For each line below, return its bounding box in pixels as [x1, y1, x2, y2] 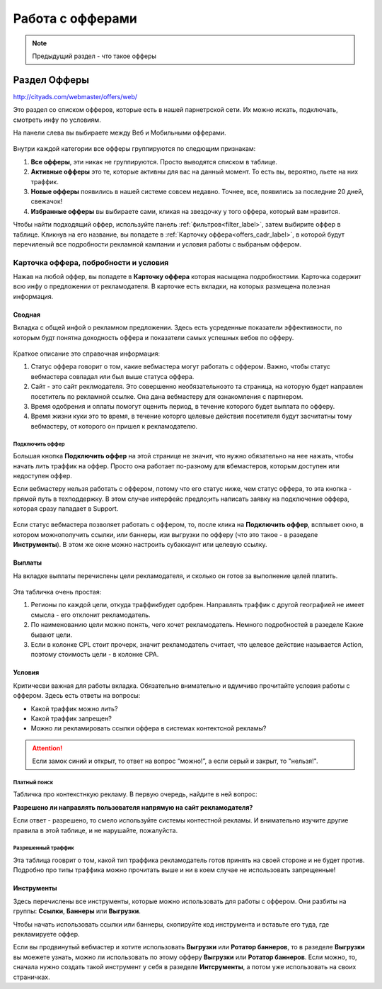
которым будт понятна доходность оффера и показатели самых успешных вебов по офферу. [13, 333, 294, 341]
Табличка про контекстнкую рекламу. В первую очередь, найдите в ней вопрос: [13, 790, 257, 798]
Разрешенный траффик [13, 844, 74, 852]
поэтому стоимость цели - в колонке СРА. [30, 650, 159, 659]
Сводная [13, 310, 41, 319]
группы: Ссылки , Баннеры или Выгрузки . [13, 907, 141, 915]
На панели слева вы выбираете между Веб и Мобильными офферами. [13, 128, 226, 137]
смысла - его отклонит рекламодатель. [30, 610, 151, 619]
